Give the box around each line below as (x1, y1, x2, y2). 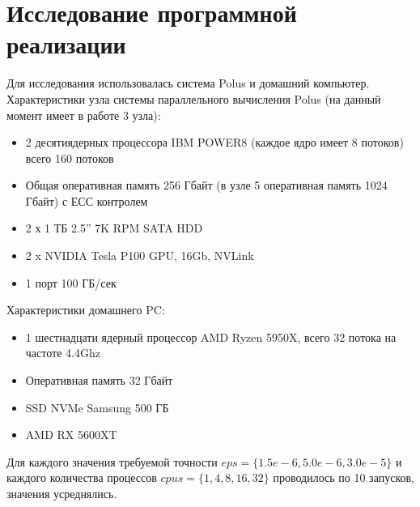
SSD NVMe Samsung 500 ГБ (25, 398, 169, 415)
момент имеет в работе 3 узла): (6, 106, 161, 123)
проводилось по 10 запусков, (273, 469, 414, 486)
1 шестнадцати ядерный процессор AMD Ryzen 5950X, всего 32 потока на (25, 328, 397, 345)
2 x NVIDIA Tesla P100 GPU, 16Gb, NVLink (25, 247, 254, 264)
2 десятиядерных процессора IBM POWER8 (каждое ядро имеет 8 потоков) (25, 134, 404, 151)
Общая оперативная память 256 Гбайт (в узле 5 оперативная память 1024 (25, 177, 388, 194)
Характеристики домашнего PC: (6, 301, 165, 318)
